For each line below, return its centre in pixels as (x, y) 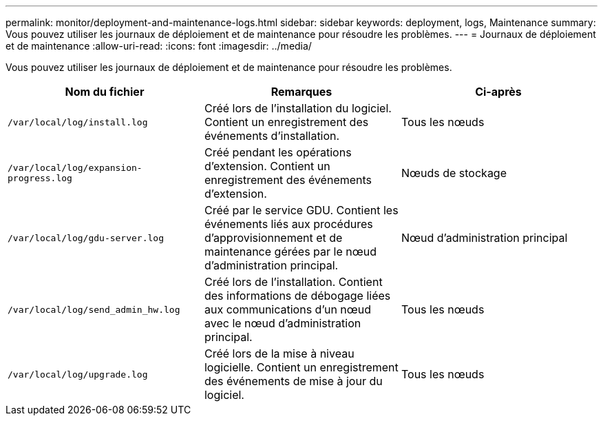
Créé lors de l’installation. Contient (293, 282)
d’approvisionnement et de (273, 238)
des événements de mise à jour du (293, 381)
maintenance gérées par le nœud (290, 251)
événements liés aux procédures (288, 224)
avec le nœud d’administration (283, 323)
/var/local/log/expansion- (75, 168)
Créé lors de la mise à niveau (279, 353)
